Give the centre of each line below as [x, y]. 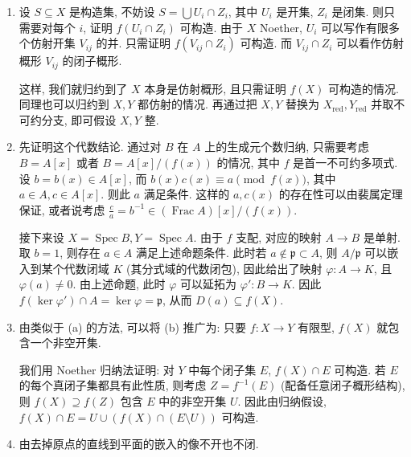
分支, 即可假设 [79, 119]
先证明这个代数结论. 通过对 [90, 147]
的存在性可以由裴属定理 [341, 194]
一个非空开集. [66, 343]
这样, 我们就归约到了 [73, 88]
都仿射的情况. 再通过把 [197, 104]
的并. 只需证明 [134, 43]
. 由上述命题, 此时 [119, 284]
